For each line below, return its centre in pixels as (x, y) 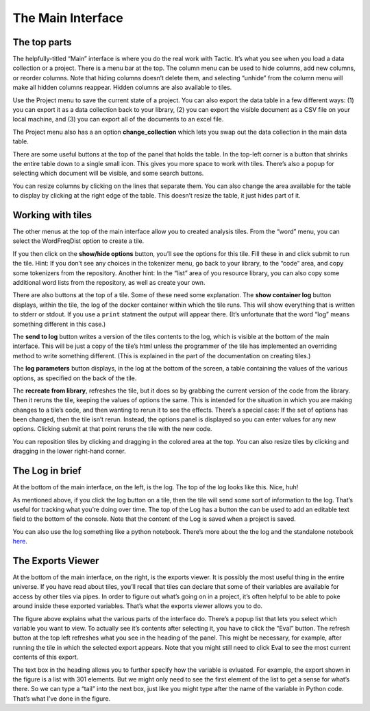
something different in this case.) (59, 324)
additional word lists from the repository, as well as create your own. (109, 282)
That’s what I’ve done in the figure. (62, 698)
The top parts (42, 42)
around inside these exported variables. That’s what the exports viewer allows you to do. (138, 606)
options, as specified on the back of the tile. (75, 378)
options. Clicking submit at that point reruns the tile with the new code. (112, 429)
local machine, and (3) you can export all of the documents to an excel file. (118, 119)
